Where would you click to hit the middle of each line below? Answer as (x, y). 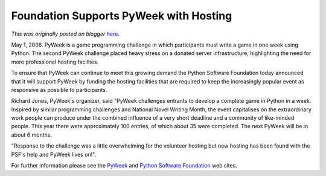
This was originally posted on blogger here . (66, 34)
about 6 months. (32, 135)
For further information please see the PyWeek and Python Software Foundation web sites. (124, 166)
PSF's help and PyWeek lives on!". (54, 154)
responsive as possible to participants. (59, 90)
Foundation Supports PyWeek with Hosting (122, 16)
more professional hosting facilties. (55, 62)
